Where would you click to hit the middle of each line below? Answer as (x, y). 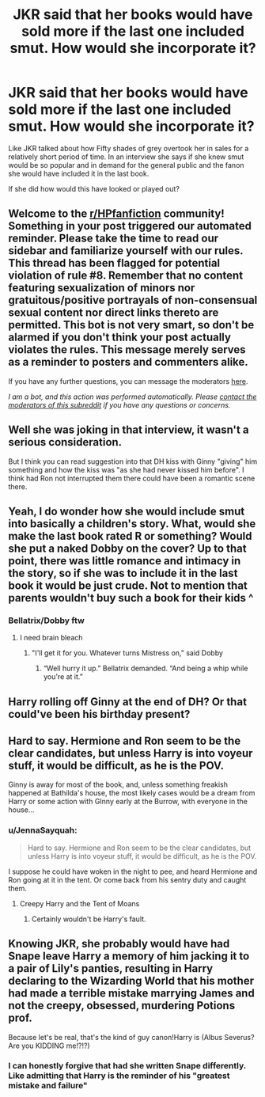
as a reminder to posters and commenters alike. (129, 362)
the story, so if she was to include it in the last (123, 573)
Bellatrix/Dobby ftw (46, 621)
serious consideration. (65, 442)
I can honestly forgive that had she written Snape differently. (127, 1066)
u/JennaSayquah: (43, 830)
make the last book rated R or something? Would (130, 536)
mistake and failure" (48, 1086)
